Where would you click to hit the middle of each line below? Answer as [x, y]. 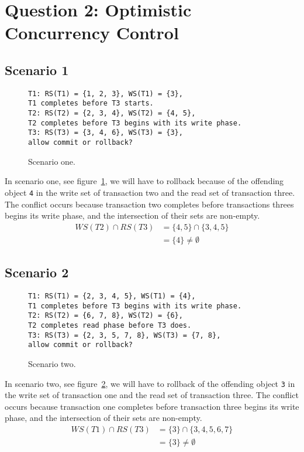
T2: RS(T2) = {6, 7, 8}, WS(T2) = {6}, [106, 316]
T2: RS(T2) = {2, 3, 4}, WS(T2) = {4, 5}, [112, 113]
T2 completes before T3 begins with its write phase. [135, 123]
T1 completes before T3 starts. [91, 103]
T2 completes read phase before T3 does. [110, 325]
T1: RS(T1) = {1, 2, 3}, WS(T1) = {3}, [106, 94]
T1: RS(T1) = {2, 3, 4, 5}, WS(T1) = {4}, [112, 296]
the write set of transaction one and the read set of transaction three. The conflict [152, 395]
